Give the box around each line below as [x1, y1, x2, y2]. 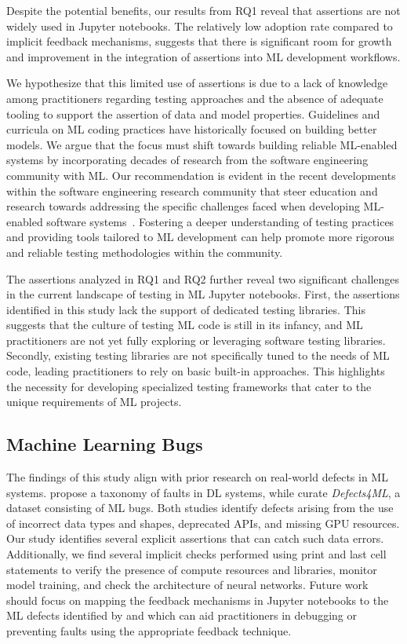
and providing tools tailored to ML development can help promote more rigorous [6, 229, 394, 245]
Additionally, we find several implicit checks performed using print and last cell [6, 546, 387, 562]
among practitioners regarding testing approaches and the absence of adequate [6, 90, 383, 106]
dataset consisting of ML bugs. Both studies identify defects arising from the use [6, 499, 394, 516]
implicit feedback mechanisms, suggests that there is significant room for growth [6, 33, 392, 49]
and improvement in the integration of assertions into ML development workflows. [6, 48, 401, 64]
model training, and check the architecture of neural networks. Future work [6, 576, 369, 593]
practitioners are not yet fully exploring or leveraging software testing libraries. [6, 331, 386, 348]
